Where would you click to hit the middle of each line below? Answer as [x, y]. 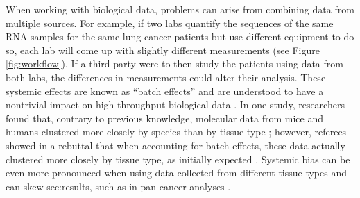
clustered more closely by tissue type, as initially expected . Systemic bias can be [178, 159]
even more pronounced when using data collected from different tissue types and [176, 173]
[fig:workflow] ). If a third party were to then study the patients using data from [174, 64]
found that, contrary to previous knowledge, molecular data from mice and [165, 118]
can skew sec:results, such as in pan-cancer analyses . [118, 186]
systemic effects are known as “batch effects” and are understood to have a [165, 91]
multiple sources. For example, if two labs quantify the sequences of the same [170, 23]
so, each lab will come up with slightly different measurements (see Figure [163, 50]
